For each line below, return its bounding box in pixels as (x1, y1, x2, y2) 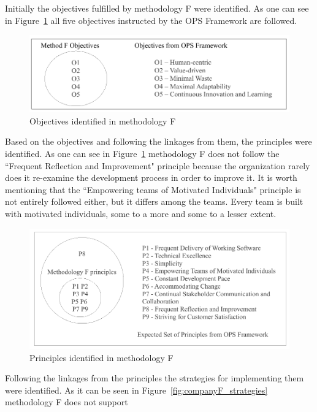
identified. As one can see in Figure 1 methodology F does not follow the (5, 147, 280, 160)
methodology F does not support (5, 395, 128, 408)
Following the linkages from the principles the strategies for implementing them (5, 372, 304, 384)
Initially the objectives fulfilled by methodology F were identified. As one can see (5, 2, 309, 14)
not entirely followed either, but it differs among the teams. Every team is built (5, 195, 304, 208)
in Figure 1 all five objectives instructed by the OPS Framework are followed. (5, 13, 297, 26)
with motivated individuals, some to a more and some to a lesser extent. (5, 207, 277, 220)
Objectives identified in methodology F (29, 114, 176, 127)
